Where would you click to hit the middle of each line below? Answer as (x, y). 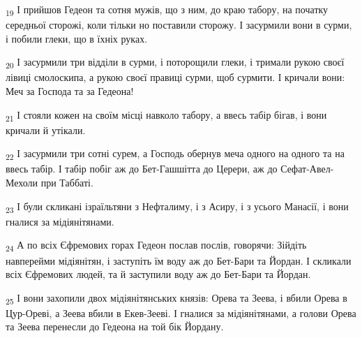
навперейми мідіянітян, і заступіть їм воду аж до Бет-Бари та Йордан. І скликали (179, 260)
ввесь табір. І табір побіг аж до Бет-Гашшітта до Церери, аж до (142, 169)
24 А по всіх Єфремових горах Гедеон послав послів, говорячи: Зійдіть (156, 246)
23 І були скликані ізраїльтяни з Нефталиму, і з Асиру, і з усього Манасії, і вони (177, 207)
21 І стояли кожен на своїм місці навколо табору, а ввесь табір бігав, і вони (166, 115)
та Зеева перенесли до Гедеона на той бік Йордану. (115, 326)
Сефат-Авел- (307, 169)
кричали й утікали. (46, 130)
